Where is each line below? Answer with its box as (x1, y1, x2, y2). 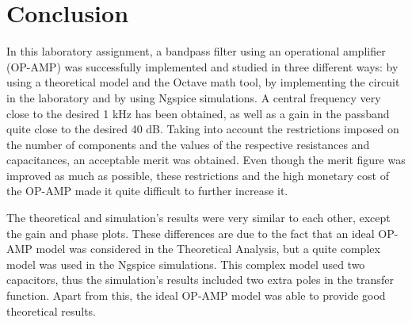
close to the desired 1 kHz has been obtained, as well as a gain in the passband (6, 105, 390, 121)
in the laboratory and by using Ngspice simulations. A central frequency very (6, 89, 381, 105)
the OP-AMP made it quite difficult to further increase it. (6, 182, 288, 199)
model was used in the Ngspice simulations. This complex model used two (6, 255, 365, 272)
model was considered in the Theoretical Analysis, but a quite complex (36, 240, 380, 257)
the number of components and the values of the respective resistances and (6, 136, 370, 152)
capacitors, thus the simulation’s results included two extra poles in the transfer (6, 271, 394, 288)
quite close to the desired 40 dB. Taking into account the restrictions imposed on (6, 121, 399, 137)
